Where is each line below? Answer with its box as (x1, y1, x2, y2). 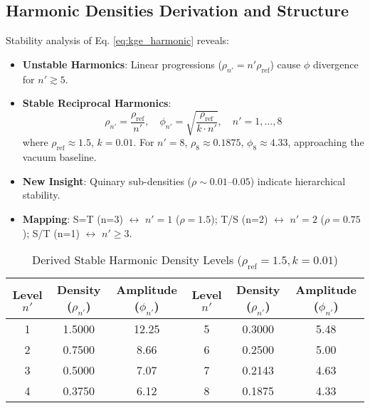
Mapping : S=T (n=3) (22, 211, 123, 226)
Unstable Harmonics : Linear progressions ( (22, 56, 222, 71)
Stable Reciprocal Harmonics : (22, 95, 171, 110)
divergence (312, 56, 359, 71)
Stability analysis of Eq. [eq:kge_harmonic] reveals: (6, 33, 229, 48)
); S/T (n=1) (22, 225, 80, 240)
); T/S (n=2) (211, 211, 268, 226)
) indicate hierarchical (250, 173, 346, 188)
